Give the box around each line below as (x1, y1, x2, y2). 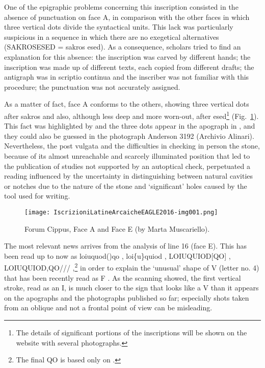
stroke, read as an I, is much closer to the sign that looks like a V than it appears (4, 282, 259, 293)
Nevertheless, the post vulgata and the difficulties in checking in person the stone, (4, 140, 260, 151)
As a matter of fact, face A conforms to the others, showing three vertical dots (4, 99, 249, 109)
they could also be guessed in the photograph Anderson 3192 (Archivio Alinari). (4, 130, 254, 141)
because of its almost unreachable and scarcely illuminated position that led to (4, 150, 250, 161)
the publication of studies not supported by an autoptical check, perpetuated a (4, 160, 250, 171)
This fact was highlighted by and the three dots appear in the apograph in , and (4, 120, 255, 131)
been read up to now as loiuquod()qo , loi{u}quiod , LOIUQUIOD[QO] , (4, 250, 231, 261)
